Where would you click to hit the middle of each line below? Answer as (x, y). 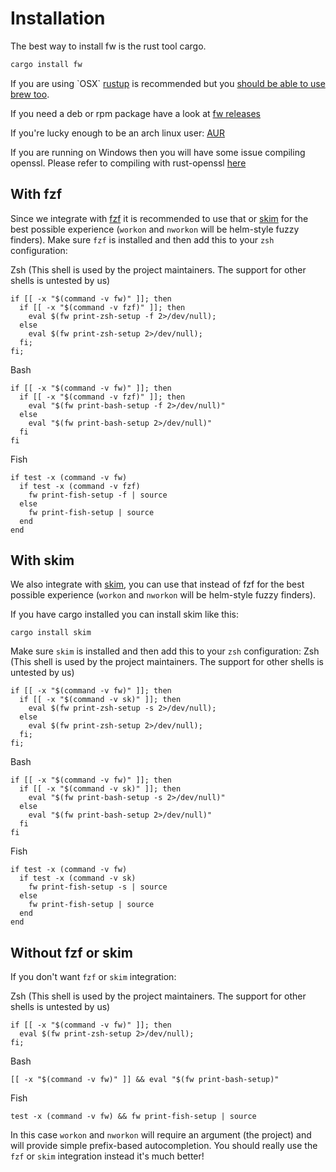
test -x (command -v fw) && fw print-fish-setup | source (133, 1117)
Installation (58, 18)
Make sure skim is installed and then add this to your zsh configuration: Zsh (165, 651)
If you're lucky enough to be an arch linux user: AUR (117, 133)
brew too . (30, 94)
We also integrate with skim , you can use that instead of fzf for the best (157, 584)
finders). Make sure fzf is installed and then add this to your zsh (142, 239)
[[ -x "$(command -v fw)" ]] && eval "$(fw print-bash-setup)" (145, 1080)
